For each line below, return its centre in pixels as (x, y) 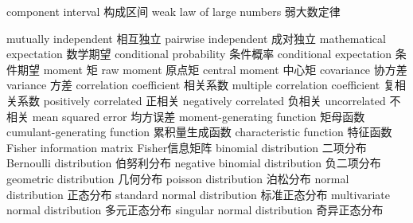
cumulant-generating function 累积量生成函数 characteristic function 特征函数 (199, 132)
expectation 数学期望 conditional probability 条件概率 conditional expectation (199, 54)
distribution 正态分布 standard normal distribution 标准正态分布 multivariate (199, 194)
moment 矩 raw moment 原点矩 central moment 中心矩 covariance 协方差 (225, 69)
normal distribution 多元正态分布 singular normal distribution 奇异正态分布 (195, 210)
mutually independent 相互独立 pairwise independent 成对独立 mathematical (196, 38)
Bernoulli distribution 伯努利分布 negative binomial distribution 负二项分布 (194, 163)
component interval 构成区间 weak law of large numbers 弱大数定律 (173, 11)
